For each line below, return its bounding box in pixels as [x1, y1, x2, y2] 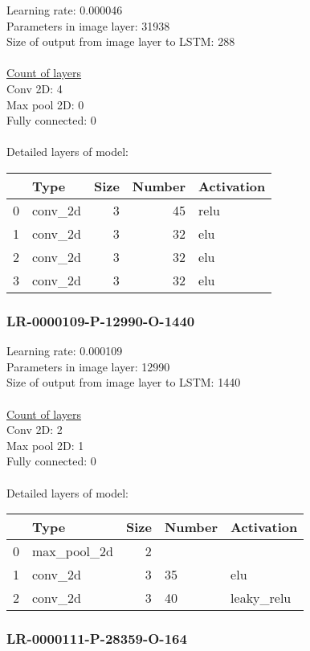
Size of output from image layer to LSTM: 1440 [6, 374, 241, 391]
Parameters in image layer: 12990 [6, 358, 170, 375]
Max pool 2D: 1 [6, 436, 84, 453]
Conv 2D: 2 [6, 421, 63, 438]
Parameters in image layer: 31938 [6, 17, 170, 34]
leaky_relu [230, 588, 292, 608]
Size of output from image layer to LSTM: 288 [6, 33, 235, 50]
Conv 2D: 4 [6, 80, 63, 96]
